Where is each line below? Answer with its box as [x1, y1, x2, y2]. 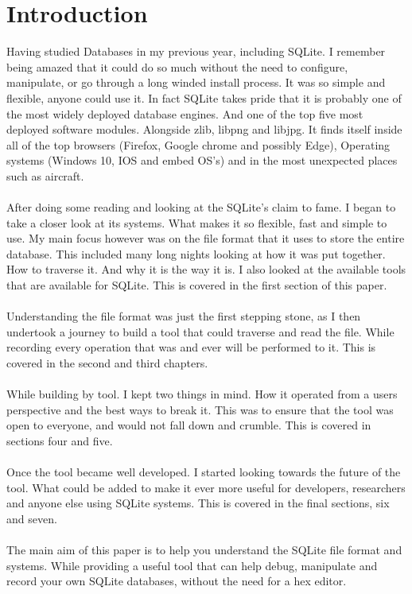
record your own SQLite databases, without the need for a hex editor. [6, 573, 347, 589]
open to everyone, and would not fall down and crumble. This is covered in [6, 417, 371, 433]
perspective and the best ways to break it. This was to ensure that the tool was [6, 401, 394, 417]
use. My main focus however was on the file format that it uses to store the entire [6, 230, 405, 247]
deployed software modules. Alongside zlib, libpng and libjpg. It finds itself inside [6, 121, 402, 138]
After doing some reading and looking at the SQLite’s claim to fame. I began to [6, 199, 396, 215]
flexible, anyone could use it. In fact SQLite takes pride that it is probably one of [6, 89, 402, 106]
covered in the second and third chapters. [6, 355, 208, 371]
